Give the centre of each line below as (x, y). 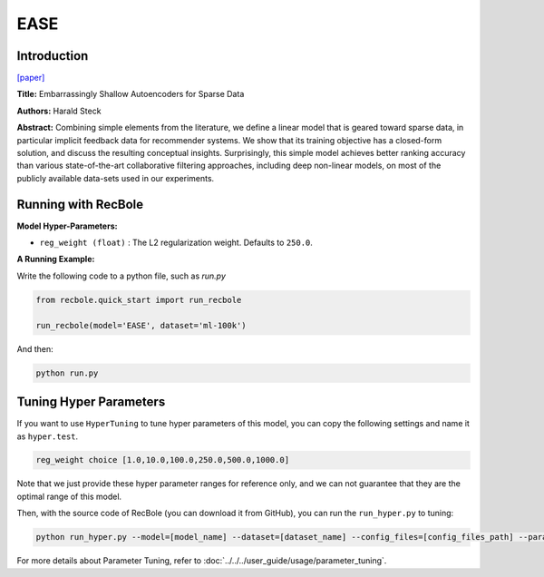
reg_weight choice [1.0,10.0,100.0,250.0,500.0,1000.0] (163, 460)
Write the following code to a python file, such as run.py (121, 276)
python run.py (67, 373)
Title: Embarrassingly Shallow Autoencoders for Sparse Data (131, 94)
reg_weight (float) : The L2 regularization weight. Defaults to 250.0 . (176, 243)
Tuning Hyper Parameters (91, 402)
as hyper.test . (48, 436)
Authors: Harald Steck (59, 111)
